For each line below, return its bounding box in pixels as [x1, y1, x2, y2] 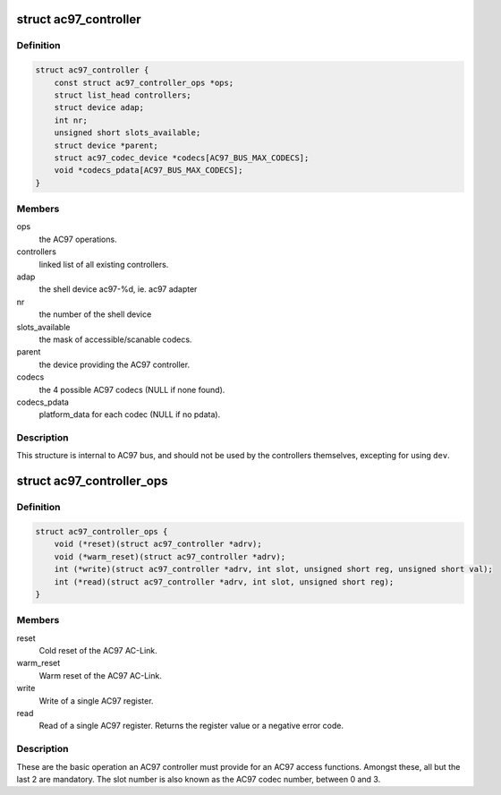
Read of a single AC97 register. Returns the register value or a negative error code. [38, 721, 344, 731]
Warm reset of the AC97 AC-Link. [38, 670, 163, 680]
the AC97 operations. [38, 234, 117, 244]
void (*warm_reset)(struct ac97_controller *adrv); [54, 551, 286, 561]
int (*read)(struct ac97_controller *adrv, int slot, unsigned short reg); [54, 577, 395, 586]
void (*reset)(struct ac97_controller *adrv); [54, 539, 263, 550]
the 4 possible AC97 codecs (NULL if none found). [38, 384, 225, 395]
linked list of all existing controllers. [38, 259, 169, 269]
